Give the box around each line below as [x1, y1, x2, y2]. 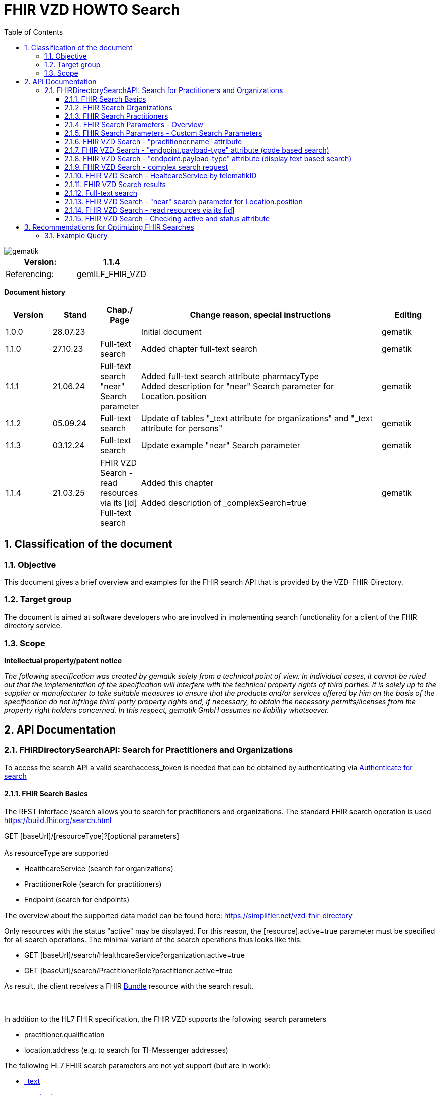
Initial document [141, 326, 202, 337]
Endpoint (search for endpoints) [24, 895, 130, 904]
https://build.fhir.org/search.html [4, 815, 112, 825]
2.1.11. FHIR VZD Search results [64, 179, 166, 189]
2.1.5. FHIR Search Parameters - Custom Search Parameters [64, 128, 262, 137]
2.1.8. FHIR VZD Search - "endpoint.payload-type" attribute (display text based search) [64, 154, 352, 163]
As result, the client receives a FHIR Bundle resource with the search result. [4, 981, 254, 990]
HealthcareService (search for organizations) [24, 864, 173, 873]
